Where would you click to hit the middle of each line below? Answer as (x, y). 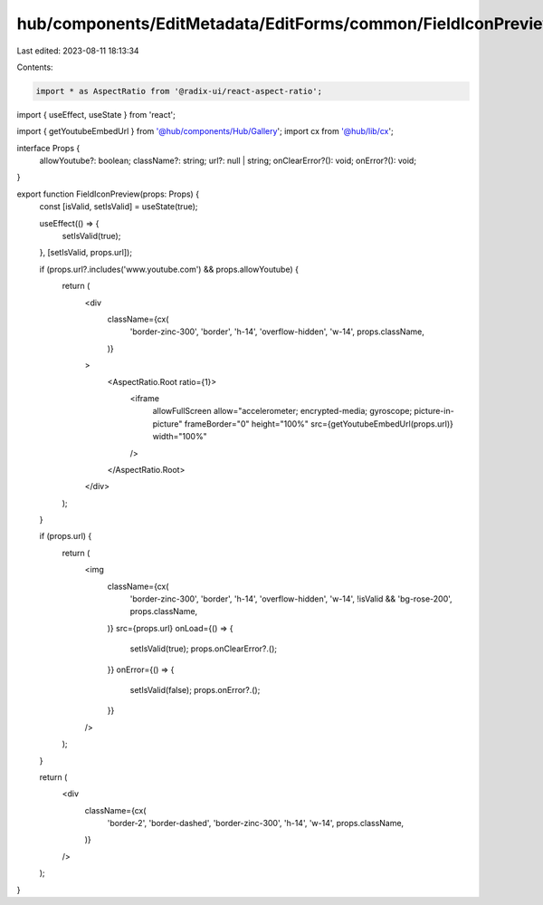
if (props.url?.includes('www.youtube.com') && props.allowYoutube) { (169, 269)
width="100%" (180, 437)
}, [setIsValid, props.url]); (86, 253)
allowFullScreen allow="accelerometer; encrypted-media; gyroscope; (282, 411)
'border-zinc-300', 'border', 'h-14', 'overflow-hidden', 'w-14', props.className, (277, 332)
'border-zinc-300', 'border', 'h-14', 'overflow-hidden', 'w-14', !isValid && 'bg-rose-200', (291, 599)
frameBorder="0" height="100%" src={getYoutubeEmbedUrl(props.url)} (319, 424)
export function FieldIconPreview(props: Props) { (108, 194)
